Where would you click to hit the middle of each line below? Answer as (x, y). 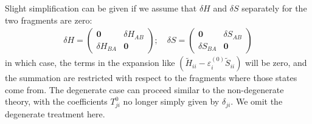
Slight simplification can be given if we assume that (101, 8)
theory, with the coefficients (56, 101)
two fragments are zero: (49, 20)
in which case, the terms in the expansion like (90, 63)
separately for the (274, 8)
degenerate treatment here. (55, 114)
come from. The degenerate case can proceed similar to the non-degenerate (144, 89)
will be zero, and (276, 63)
